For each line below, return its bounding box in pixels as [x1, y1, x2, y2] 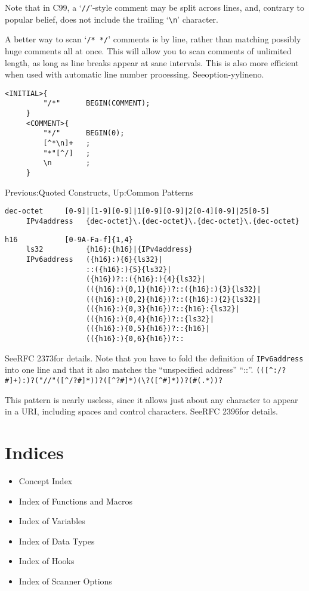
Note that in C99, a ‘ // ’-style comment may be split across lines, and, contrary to [5, 1, 305, 13]
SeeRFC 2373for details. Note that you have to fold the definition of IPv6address [5, 351, 304, 364]
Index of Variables [18, 515, 85, 527]
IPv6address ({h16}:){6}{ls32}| [26, 255, 163, 264]
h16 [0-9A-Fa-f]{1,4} [5, 235, 133, 244]
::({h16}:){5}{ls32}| [86, 265, 172, 274]
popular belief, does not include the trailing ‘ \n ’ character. [5, 13, 219, 25]
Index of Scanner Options [18, 575, 112, 587]
